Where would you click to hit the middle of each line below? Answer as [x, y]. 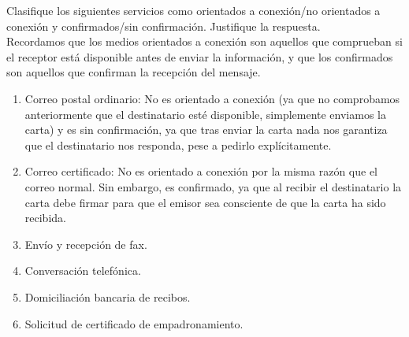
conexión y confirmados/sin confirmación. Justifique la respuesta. [164, 26]
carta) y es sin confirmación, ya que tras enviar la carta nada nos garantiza [206, 130]
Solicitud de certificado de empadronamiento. [134, 323]
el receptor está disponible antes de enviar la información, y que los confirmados [200, 56]
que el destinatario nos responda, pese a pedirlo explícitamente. [178, 144]
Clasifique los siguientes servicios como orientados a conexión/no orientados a [193, 10]
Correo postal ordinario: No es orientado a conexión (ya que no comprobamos [212, 98]
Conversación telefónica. [83, 270]
